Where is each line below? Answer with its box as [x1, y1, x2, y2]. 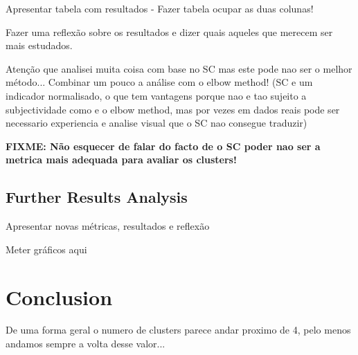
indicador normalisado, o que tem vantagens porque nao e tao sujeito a [6, 88, 307, 102]
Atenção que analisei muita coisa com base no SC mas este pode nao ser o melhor [6, 61, 352, 75]
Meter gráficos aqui [6, 242, 87, 256]
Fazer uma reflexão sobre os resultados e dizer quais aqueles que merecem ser [6, 24, 333, 39]
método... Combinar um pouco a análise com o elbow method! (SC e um [6, 75, 313, 89]
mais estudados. [6, 38, 73, 53]
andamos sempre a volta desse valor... [6, 336, 165, 351]
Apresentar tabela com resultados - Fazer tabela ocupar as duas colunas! [6, 1, 314, 15]
